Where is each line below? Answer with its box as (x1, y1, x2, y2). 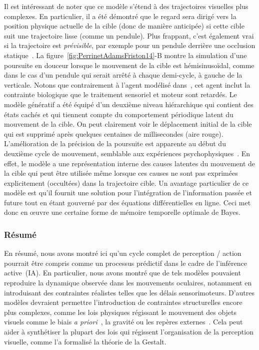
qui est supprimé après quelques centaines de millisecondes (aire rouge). (4, 128, 223, 139)
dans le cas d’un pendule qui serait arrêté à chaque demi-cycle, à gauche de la (4, 70, 242, 80)
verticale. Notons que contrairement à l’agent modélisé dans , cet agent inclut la (4, 79, 250, 90)
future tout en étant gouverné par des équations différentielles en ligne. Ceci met (4, 197, 251, 207)
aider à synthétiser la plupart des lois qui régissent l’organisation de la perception (4, 326, 253, 337)
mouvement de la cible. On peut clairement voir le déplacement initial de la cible (4, 119, 252, 129)
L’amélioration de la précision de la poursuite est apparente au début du (4, 138, 226, 149)
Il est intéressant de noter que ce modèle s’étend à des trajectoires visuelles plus (4, 1, 248, 11)
